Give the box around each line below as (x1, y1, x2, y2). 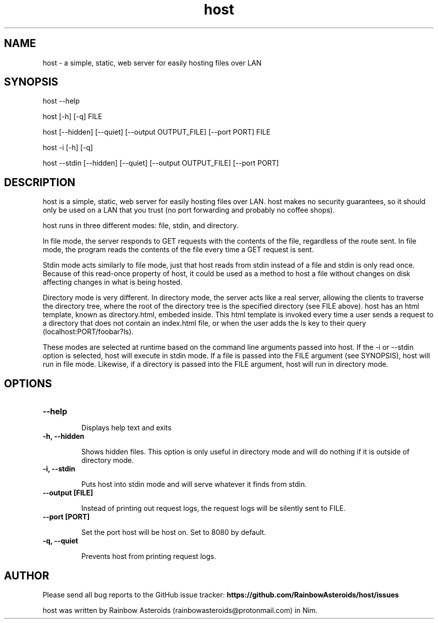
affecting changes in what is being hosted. (42, 278, 182, 287)
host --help (42, 97, 80, 106)
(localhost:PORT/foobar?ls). (42, 327, 133, 336)
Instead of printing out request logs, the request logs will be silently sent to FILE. (81, 504, 346, 513)
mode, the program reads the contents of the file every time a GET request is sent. (42, 245, 314, 254)
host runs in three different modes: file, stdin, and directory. (42, 221, 238, 230)
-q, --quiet (42, 536, 78, 545)
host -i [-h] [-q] (42, 143, 93, 152)
